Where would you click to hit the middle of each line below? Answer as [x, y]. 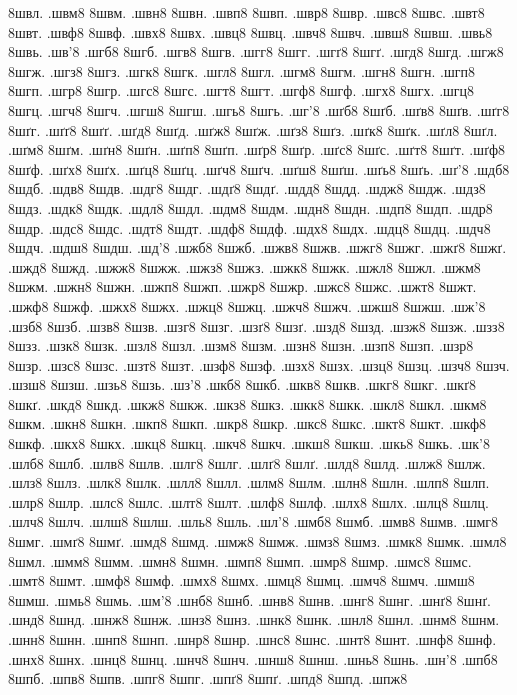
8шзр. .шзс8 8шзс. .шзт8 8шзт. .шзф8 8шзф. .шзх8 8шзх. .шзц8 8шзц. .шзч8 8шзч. [259, 364]
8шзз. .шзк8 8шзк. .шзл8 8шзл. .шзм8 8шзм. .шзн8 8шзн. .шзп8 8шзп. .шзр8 [241, 345]
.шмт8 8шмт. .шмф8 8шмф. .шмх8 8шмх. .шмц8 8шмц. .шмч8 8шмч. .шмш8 [241, 580]
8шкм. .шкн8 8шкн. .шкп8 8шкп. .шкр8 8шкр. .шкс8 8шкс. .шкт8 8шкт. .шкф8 [247, 423]
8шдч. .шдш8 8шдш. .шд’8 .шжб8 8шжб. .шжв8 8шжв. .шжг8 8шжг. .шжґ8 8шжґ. [257, 247]
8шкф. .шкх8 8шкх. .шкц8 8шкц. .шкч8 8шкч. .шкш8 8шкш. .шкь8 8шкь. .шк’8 [249, 443]
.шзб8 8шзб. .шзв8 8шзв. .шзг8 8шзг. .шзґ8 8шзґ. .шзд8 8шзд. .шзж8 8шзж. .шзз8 [256, 325]
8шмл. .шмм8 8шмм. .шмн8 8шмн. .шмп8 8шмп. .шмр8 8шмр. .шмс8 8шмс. [240, 560]
